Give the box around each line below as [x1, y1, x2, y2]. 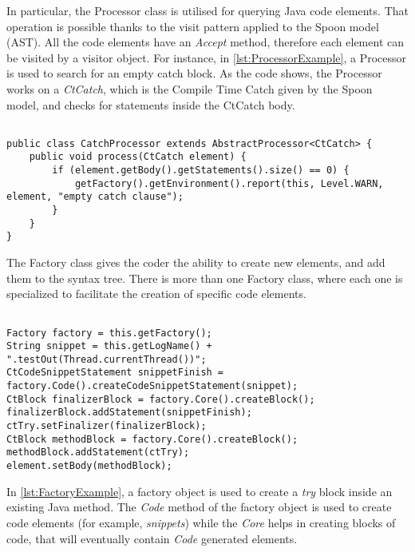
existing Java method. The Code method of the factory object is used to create [6, 498, 392, 515]
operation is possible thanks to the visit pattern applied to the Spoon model [6, 18, 379, 34]
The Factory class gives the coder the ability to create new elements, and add [6, 254, 385, 271]
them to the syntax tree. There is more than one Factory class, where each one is [6, 269, 403, 286]
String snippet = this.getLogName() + [6, 340, 212, 352]
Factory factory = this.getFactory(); [6, 327, 212, 339]
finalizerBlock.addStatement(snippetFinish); [6, 407, 252, 419]
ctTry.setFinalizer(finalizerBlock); [6, 420, 207, 432]
